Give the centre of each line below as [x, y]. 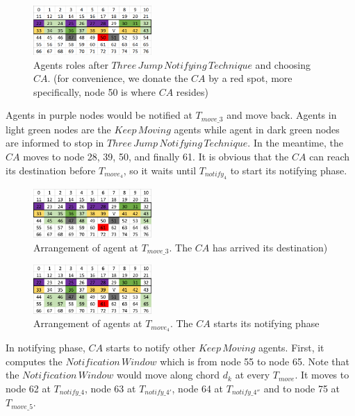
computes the [34, 361]
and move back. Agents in [282, 115]
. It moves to [322, 375]
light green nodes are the [58, 129]
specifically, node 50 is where [94, 91]
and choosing [283, 64]
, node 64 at [198, 388]
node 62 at [28, 388]
